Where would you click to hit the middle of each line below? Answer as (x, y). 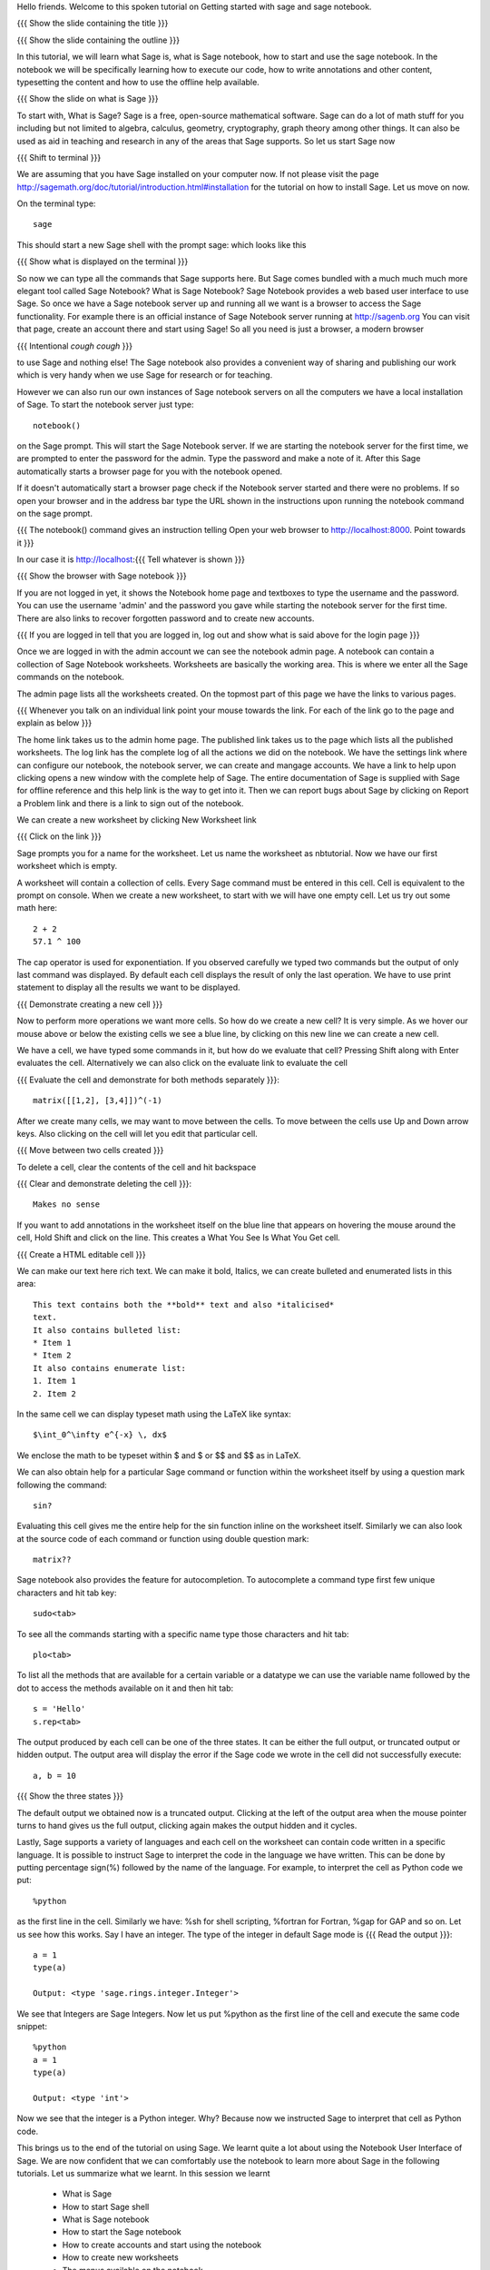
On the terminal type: (56, 203)
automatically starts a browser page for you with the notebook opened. (150, 471)
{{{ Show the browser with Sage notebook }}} (102, 576)
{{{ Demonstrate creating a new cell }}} (90, 1004)
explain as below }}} (54, 723)
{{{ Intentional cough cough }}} (75, 346)
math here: (37, 908)
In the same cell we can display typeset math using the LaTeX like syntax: (154, 1414)
